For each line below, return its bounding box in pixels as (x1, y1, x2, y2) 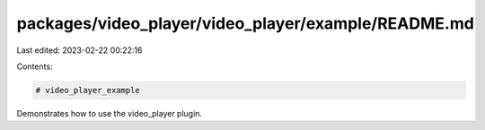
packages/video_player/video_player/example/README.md (16, 13, 475, 33)
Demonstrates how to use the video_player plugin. (16, 108, 202, 118)
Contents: (16, 61, 53, 72)
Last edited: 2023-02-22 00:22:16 (16, 45, 143, 56)
